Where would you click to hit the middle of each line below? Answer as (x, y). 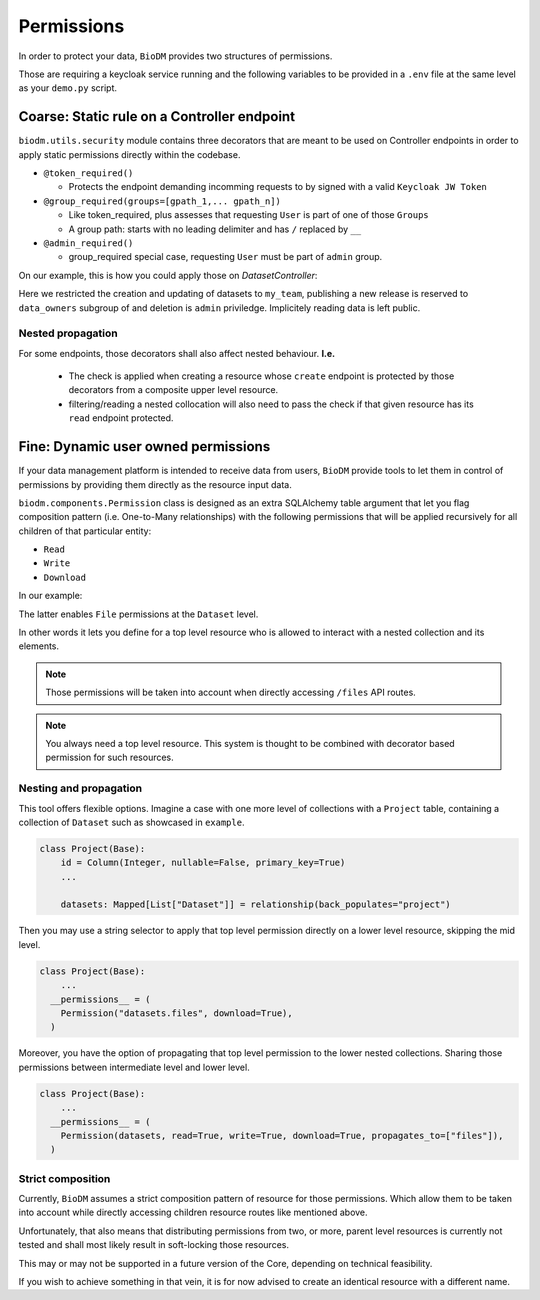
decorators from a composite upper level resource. (173, 390)
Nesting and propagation (80, 788)
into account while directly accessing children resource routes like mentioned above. (193, 1212)
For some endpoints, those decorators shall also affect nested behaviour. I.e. (177, 353)
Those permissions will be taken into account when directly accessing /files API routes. (231, 692)
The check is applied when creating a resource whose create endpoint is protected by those (261, 376)
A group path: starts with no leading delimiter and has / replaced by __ (215, 229)
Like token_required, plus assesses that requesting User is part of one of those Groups (248, 215)
